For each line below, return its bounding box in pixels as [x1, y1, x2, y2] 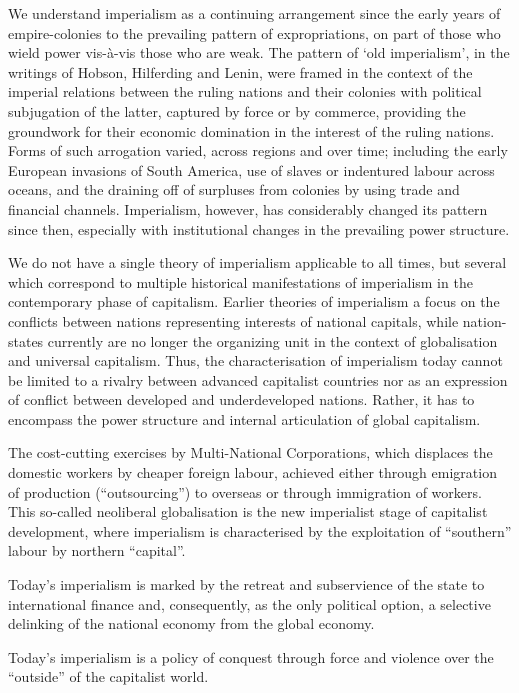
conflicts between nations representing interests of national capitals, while [8, 310, 459, 331]
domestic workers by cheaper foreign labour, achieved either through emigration [8, 462, 497, 483]
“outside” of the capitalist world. [8, 666, 209, 687]
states [8, 330, 44, 351]
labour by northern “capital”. [8, 540, 186, 561]
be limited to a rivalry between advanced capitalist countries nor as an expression [8, 369, 508, 390]
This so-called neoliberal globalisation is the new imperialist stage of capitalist [8, 501, 488, 522]
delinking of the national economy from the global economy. [8, 613, 375, 634]
